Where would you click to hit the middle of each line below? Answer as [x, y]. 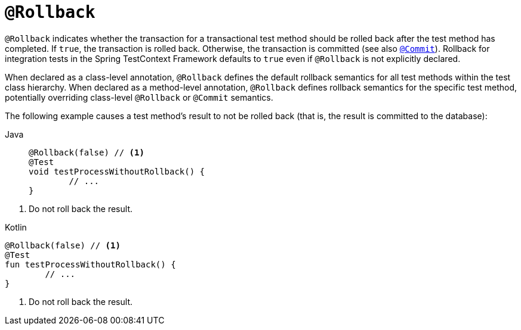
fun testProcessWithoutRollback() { [90, 264]
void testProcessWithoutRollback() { [117, 171]
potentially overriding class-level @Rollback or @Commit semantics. [139, 97]
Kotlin [16, 227]
